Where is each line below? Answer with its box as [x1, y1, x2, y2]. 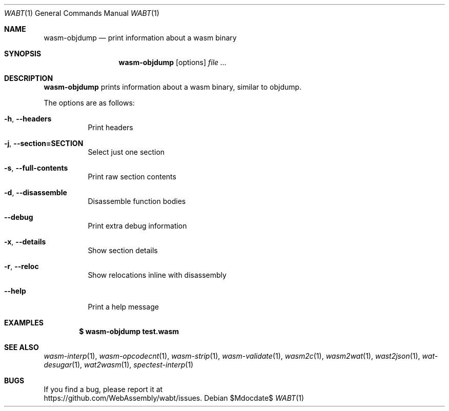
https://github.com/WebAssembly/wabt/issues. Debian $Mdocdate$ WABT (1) [44, 394, 304, 402]
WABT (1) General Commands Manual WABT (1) [4, 9, 159, 17]
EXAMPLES [4, 318, 44, 327]
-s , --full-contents [4, 163, 68, 172]
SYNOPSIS [4, 49, 42, 58]
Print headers [88, 123, 133, 132]
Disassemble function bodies [88, 197, 186, 205]
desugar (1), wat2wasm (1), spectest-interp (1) [44, 360, 194, 369]
